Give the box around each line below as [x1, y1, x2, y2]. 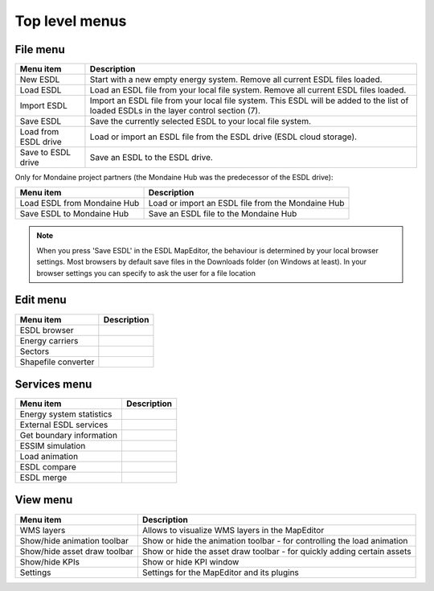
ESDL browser [19, 324, 74, 335]
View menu [14, 493, 73, 507]
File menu [14, 43, 66, 56]
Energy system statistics [19, 408, 113, 420]
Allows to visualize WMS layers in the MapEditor [141, 524, 325, 536]
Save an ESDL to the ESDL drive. [89, 152, 213, 163]
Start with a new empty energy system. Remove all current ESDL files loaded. [89, 74, 383, 85]
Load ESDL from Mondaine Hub [19, 198, 140, 209]
